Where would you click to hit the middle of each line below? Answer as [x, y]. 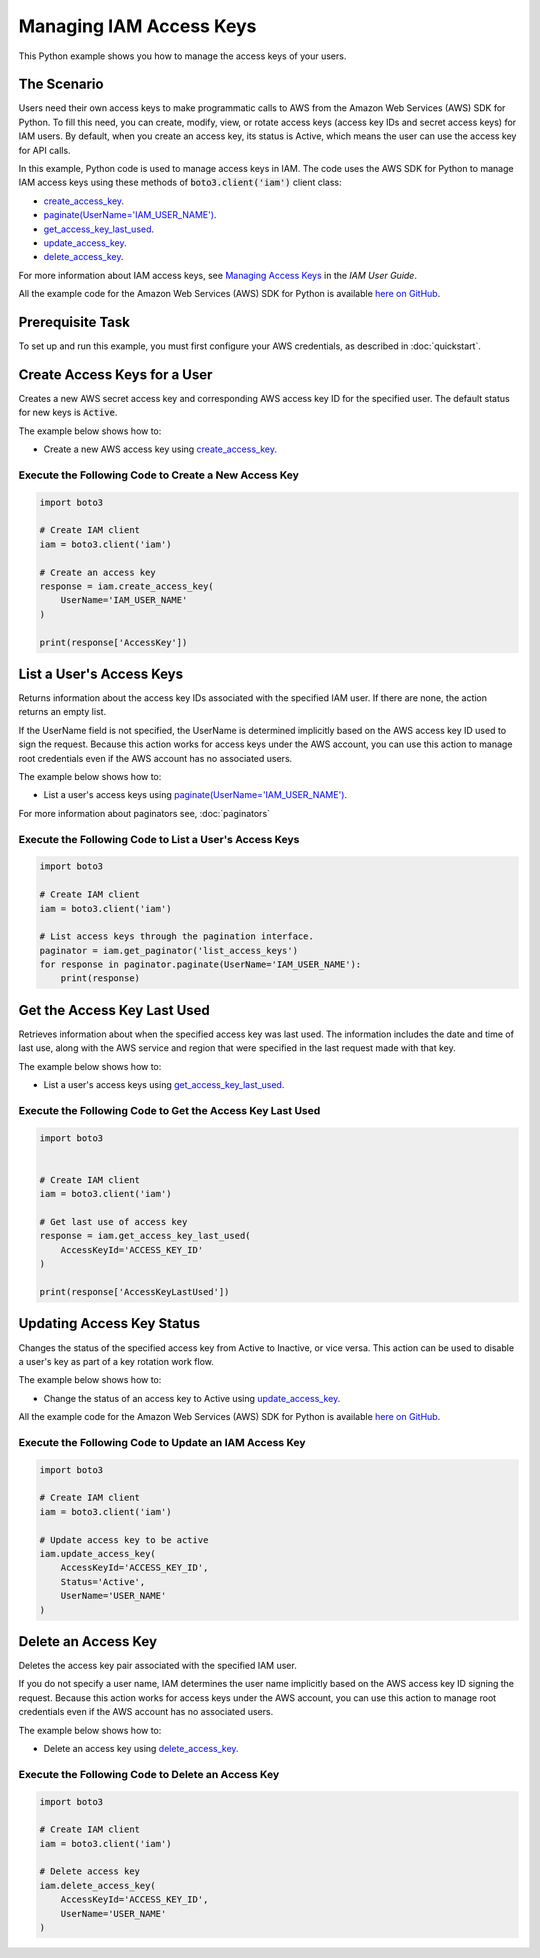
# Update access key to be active [124, 1539]
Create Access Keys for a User [115, 374]
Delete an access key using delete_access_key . [141, 1748]
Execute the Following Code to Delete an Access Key [149, 1774]
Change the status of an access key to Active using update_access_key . [192, 1398]
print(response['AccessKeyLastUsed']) [134, 1291]
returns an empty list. [62, 712]
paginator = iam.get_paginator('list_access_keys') [169, 950]
